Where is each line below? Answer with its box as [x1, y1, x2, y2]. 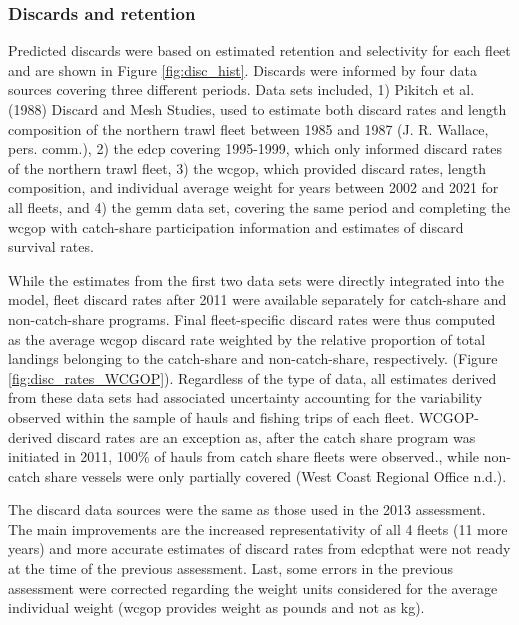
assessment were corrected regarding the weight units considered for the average [8, 577, 498, 598]
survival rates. [8, 236, 94, 257]
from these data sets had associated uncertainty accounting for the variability [8, 387, 483, 408]
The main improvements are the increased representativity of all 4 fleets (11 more [8, 518, 508, 539]
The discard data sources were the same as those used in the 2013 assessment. [8, 499, 486, 520]
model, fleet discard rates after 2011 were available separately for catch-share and [8, 289, 507, 310]
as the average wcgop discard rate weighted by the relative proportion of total [8, 328, 486, 349]
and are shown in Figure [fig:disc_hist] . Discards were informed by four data [8, 59, 477, 80]
